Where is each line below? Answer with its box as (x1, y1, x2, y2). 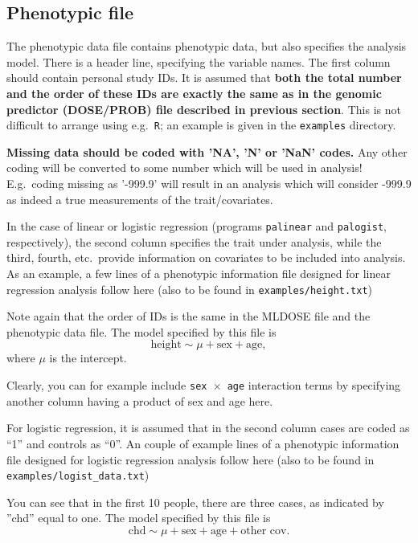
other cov (240, 525, 287, 537)
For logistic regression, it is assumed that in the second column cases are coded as (6, 419, 410, 436)
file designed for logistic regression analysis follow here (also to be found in (6, 451, 375, 467)
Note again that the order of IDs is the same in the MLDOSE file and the (6, 308, 371, 325)
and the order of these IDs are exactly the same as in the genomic (6, 84, 382, 101)
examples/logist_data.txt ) (6, 467, 150, 484)
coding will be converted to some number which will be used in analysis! (6, 159, 363, 176)
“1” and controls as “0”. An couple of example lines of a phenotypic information (6, 435, 400, 451)
